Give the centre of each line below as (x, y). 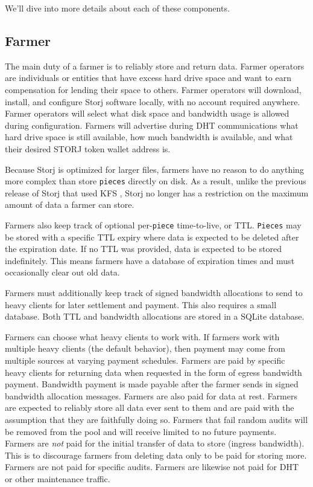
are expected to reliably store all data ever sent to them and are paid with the (150, 408)
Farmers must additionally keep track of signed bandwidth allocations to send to (154, 293)
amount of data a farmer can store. (70, 205)
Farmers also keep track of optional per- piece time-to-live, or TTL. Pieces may (153, 224)
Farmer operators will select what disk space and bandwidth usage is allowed (147, 113)
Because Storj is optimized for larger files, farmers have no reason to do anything (154, 169)
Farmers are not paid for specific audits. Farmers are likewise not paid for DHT (152, 467)
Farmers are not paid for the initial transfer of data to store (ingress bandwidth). (155, 443)
